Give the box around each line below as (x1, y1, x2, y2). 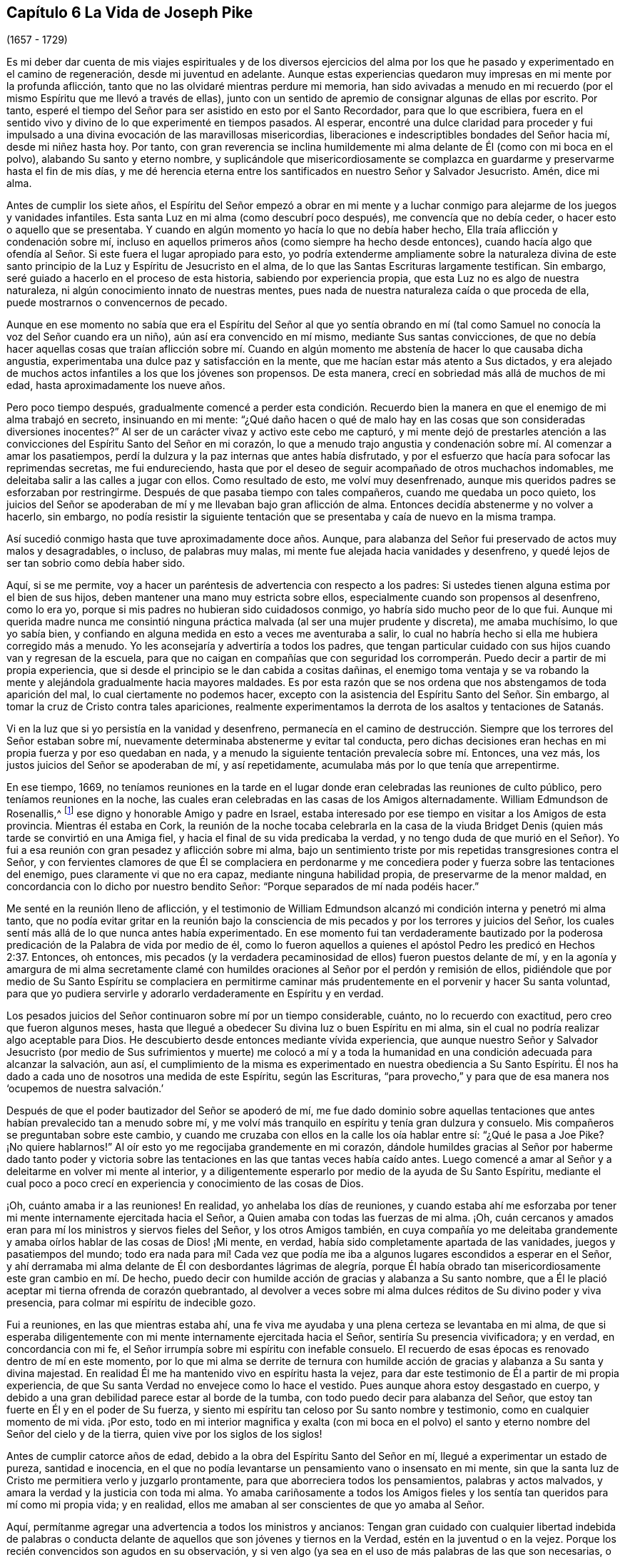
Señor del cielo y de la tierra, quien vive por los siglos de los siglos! (6, 1428, 322, 1441)
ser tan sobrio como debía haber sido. (6, 557, 186, 570)
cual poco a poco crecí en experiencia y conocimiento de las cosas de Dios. (6, 1177, 364, 1190)
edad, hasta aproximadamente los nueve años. (6, 379, 225, 392)
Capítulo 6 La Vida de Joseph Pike (6, 4, 253, 21)
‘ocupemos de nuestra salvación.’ (6, 1082, 164, 1095)
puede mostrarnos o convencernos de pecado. (6, 296, 228, 309)
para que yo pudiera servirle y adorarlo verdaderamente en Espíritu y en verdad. (6, 987, 384, 1000)
